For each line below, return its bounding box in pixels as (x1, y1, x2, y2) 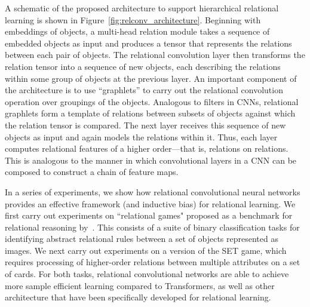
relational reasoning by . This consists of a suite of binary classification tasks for (5, 220, 300, 233)
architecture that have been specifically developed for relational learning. (5, 291, 271, 303)
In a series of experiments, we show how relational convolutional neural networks (5, 185, 300, 198)
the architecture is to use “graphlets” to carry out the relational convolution (5, 84, 283, 96)
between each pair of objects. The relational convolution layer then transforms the (5, 48, 305, 61)
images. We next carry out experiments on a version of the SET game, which (5, 244, 287, 256)
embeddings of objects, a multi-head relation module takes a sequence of (5, 25, 270, 38)
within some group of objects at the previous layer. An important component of (5, 72, 297, 84)
